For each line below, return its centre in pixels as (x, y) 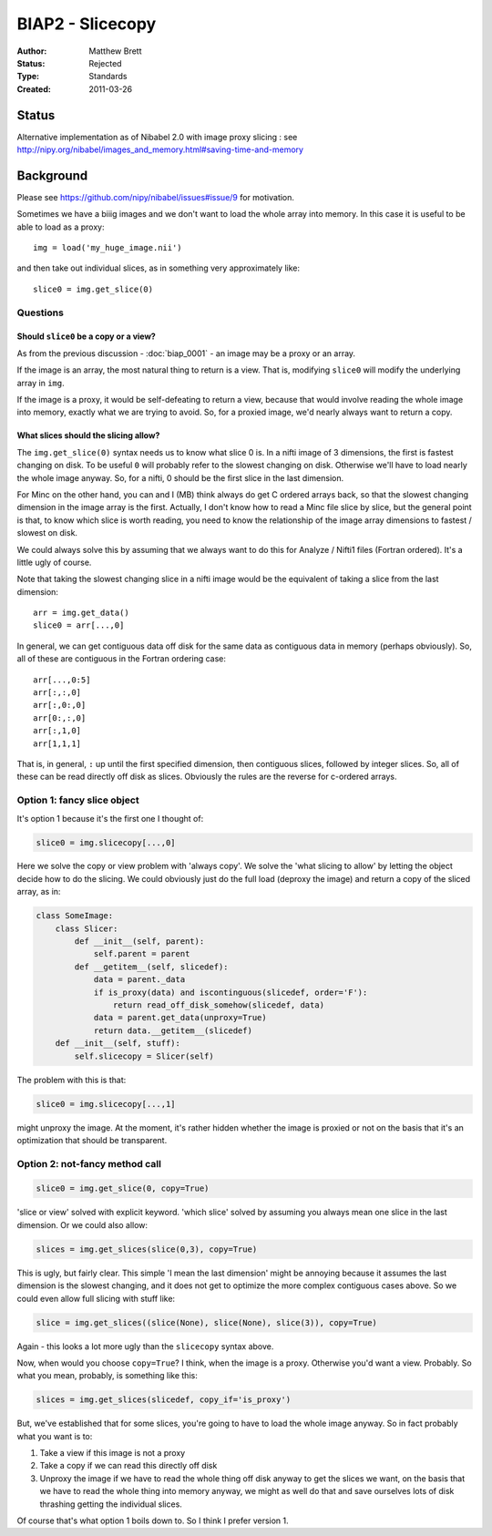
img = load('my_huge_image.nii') (108, 248)
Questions (40, 312)
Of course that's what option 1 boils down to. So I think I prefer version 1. (153, 1521)
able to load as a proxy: (61, 227)
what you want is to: (55, 1436)
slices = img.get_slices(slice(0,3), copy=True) (147, 1249)
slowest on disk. (47, 533)
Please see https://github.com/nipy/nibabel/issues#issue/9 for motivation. (156, 197)
